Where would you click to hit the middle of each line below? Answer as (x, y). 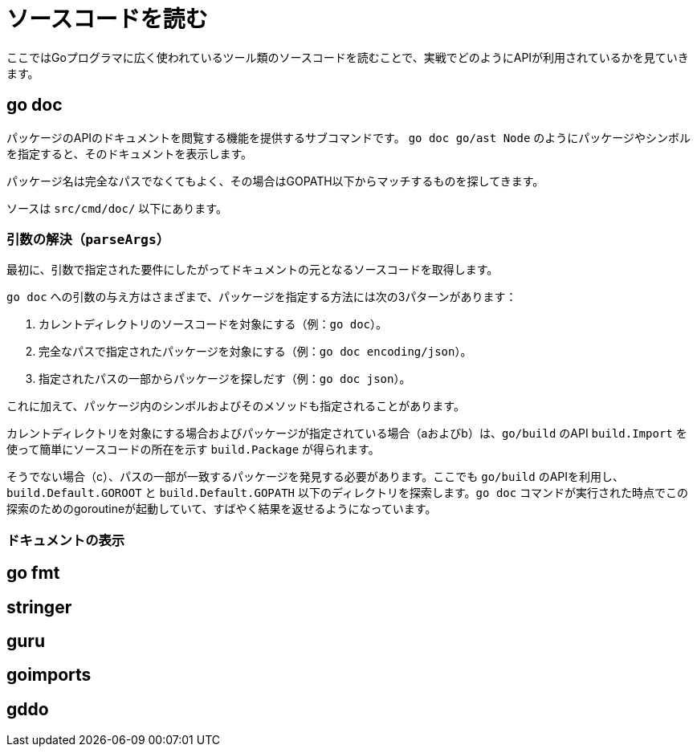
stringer (39, 607)
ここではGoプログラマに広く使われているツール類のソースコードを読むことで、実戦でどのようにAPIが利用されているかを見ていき (348, 57)
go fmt (33, 573)
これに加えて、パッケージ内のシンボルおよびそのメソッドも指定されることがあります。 (236, 406)
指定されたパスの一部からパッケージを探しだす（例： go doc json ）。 (225, 379)
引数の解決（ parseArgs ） (88, 239)
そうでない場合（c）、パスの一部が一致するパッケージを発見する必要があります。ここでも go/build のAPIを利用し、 (316, 477)
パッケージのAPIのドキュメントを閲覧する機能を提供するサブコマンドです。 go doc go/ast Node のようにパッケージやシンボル (349, 137)
